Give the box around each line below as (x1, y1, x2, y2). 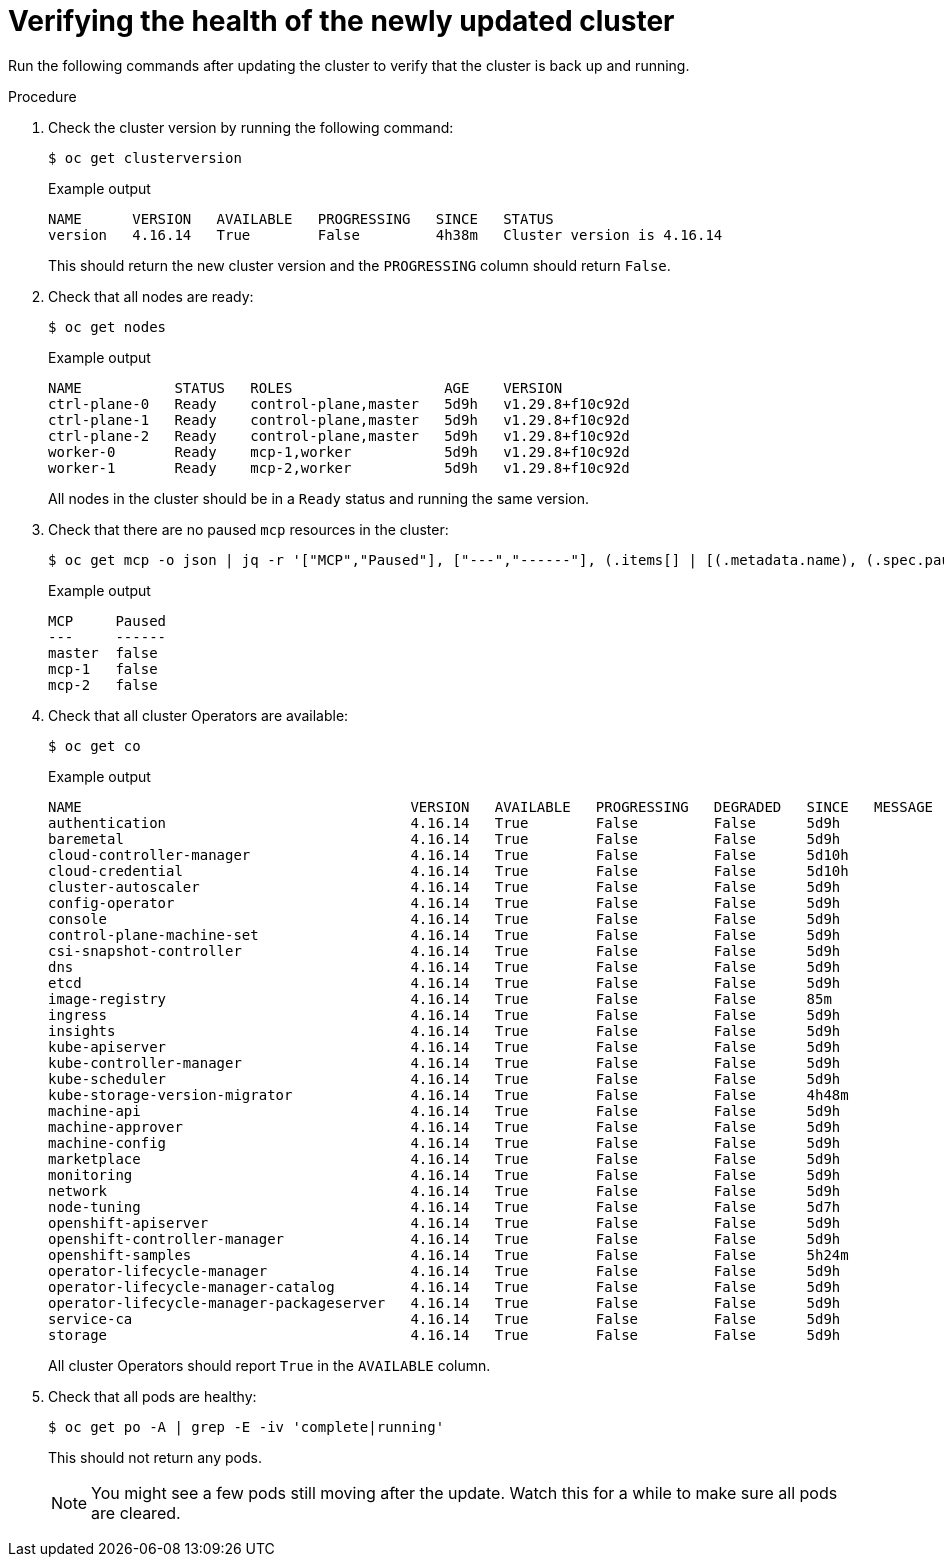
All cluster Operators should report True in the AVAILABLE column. (48, 1356, 491, 1374)
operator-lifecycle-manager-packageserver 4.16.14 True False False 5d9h (48, 1294, 841, 1311)
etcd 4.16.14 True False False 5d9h (48, 974, 841, 991)
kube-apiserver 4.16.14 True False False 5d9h (48, 1038, 841, 1055)
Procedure (8, 87, 77, 105)
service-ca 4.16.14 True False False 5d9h (48, 1310, 841, 1327)
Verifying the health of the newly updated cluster (8, 4, 675, 38)
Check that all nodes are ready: (48, 287, 254, 305)
